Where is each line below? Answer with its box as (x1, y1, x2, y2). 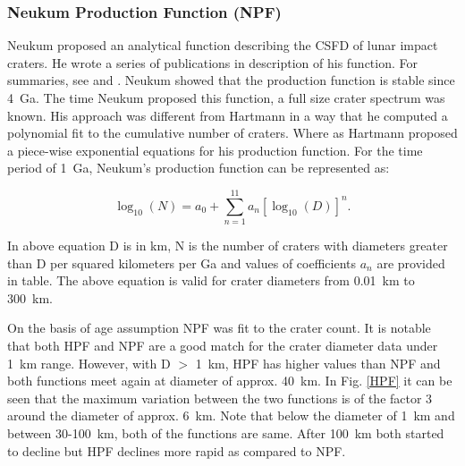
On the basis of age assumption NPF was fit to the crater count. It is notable (7, 318, 431, 337)
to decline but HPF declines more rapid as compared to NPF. (7, 441, 346, 460)
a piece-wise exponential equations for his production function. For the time (7, 140, 423, 159)
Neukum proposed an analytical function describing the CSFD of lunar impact (7, 36, 438, 55)
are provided (376, 253, 445, 272)
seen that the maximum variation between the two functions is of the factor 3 (7, 388, 433, 407)
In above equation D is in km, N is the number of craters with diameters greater (7, 236, 448, 255)
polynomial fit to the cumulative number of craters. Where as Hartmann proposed (7, 123, 458, 142)
